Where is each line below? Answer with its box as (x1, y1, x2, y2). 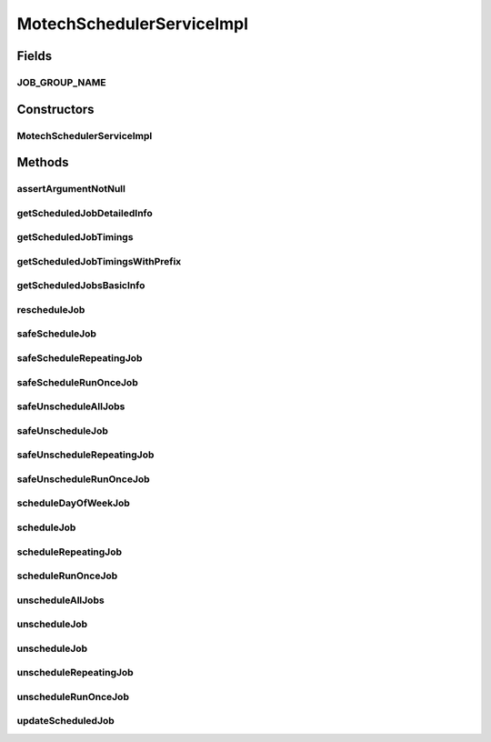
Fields (16, 48, 53, 64)
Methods (16, 155, 69, 170)
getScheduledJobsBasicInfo (16, 279, 145, 292)
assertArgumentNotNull (16, 183, 126, 196)
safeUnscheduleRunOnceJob (16, 473, 150, 486)
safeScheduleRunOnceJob (16, 376, 138, 388)
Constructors (16, 101, 95, 117)
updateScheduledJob (16, 715, 115, 727)
